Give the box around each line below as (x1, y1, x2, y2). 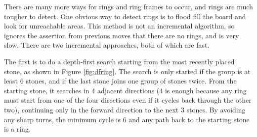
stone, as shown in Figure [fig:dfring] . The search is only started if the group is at (4, 66, 251, 76)
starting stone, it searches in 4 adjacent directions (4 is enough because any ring (4, 85, 247, 95)
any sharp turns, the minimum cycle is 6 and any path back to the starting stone (4, 114, 250, 124)
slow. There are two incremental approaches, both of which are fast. (4, 40, 210, 50)
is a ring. (4, 124, 31, 134)
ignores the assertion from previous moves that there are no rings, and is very (4, 30, 239, 40)
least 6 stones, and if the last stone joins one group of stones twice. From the (4, 76, 237, 86)
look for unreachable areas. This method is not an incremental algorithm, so (4, 21, 235, 31)
